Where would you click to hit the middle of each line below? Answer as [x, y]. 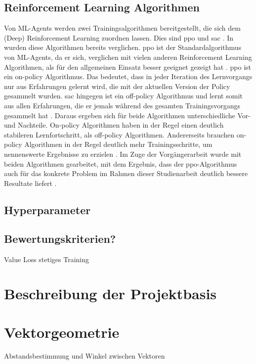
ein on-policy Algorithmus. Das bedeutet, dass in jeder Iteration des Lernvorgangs [128, 76]
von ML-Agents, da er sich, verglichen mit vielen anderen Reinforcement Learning [128, 57]
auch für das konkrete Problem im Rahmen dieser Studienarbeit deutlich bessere [126, 173]
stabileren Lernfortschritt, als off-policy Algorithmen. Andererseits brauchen [119, 134]
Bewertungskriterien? [60, 239]
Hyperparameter [47, 209]
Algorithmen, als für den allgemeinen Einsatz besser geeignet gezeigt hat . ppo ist [128, 67]
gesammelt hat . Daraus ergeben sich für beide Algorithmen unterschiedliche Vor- [127, 115]
